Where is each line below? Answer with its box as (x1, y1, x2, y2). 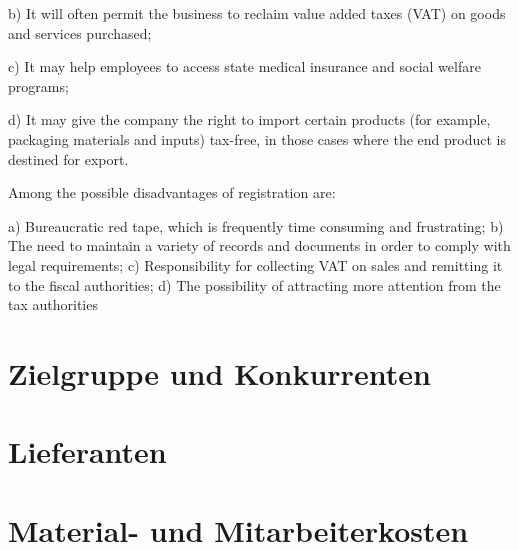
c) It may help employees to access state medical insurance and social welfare (8, 56, 481, 77)
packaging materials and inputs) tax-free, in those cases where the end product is (8, 128, 506, 149)
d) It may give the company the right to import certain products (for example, (8, 109, 491, 130)
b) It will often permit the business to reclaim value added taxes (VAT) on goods (8, 3, 506, 23)
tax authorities (8, 294, 98, 315)
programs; (8, 75, 69, 96)
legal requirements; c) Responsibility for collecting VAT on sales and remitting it (8, 254, 503, 275)
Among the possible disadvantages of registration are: (8, 182, 336, 203)
